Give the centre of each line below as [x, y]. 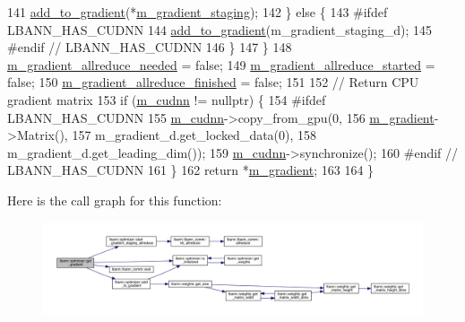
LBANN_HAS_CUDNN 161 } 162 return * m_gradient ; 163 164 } [191, 170]
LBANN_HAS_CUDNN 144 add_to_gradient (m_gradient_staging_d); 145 [220, 29]
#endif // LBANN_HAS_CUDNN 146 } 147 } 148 [150, 47]
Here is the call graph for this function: [115, 200]
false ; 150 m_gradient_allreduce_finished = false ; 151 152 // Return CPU [213, 82]
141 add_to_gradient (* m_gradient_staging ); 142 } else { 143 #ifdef [198, 12]
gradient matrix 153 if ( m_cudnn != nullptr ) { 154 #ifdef [167, 99]
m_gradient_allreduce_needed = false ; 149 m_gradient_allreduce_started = [221, 64]
